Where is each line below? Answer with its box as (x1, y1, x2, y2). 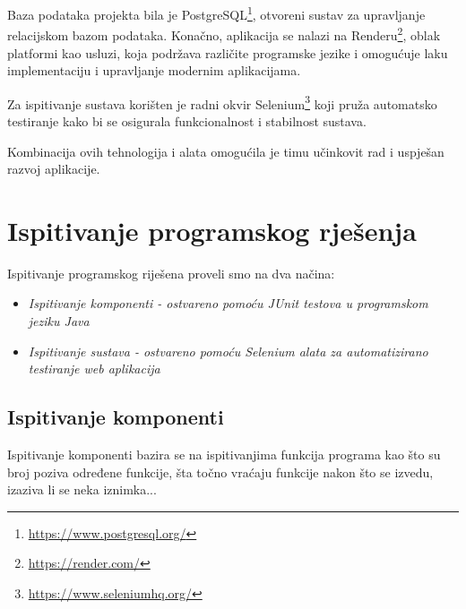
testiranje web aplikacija (28, 359, 160, 378)
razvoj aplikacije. (7, 159, 100, 178)
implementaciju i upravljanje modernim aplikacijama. (7, 61, 301, 80)
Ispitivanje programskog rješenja (7, 211, 417, 248)
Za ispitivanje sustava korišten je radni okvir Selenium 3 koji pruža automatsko (7, 91, 437, 113)
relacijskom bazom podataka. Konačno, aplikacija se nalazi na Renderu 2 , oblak (7, 23, 441, 44)
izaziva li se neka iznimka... (7, 480, 157, 499)
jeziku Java (28, 312, 90, 330)
